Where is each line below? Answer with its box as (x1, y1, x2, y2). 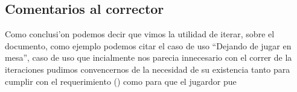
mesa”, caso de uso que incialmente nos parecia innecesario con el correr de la (5, 51, 292, 64)
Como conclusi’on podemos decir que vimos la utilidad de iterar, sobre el (5, 28, 275, 40)
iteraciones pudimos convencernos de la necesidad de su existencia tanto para (5, 63, 290, 75)
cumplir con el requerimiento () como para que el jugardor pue (5, 75, 237, 87)
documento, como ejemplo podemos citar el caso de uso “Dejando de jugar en (5, 39, 292, 52)
